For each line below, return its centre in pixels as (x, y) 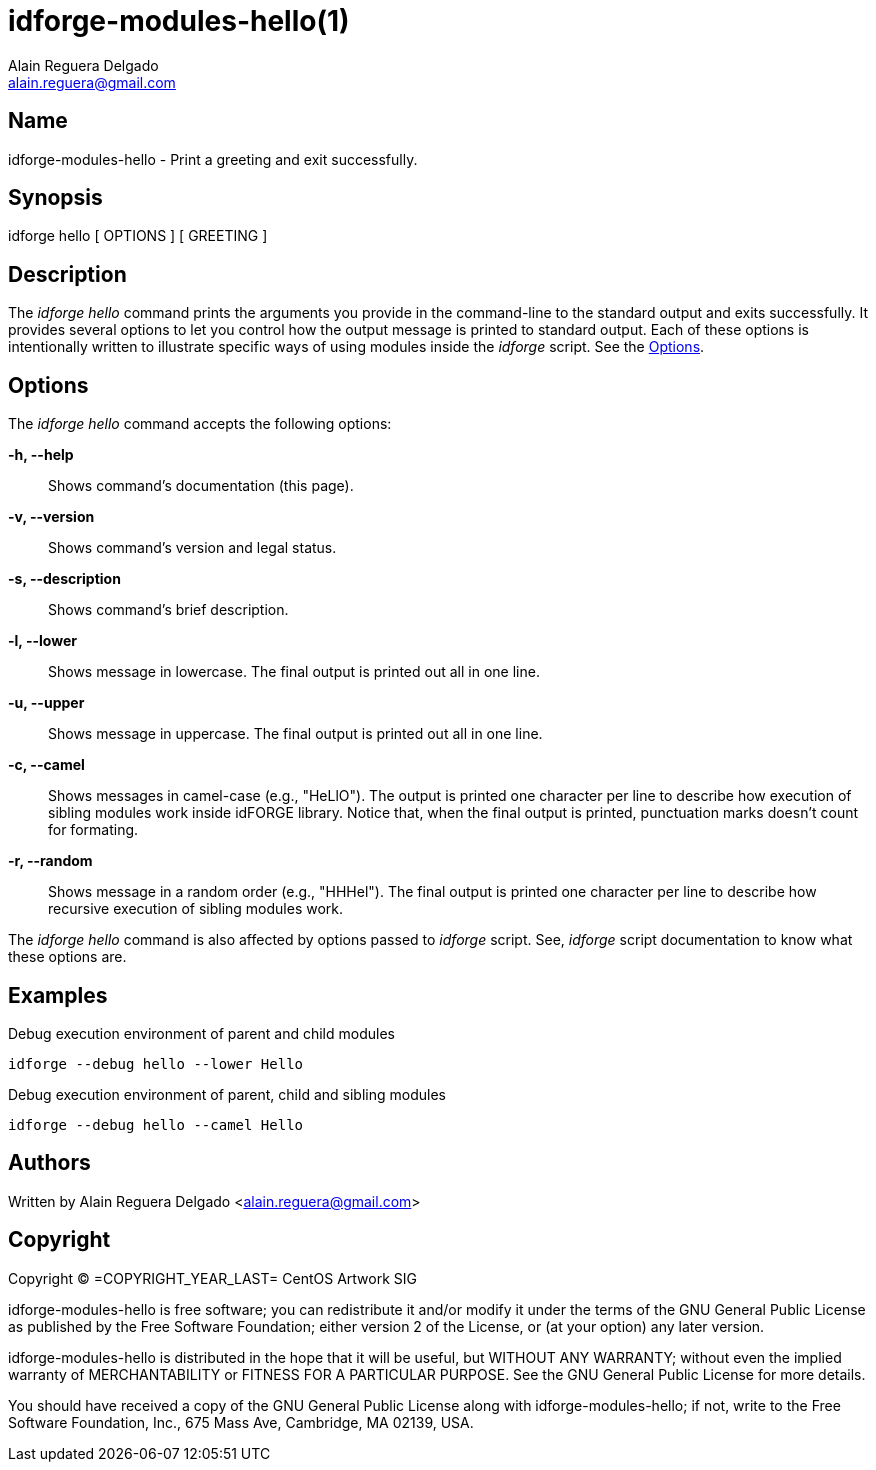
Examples (58, 995)
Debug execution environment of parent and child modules (201, 1033)
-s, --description (64, 579)
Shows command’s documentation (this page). (201, 486)
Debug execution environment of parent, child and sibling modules (227, 1094)
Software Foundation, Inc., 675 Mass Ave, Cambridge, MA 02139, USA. (241, 1422)
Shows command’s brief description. (168, 610)
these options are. (67, 957)
